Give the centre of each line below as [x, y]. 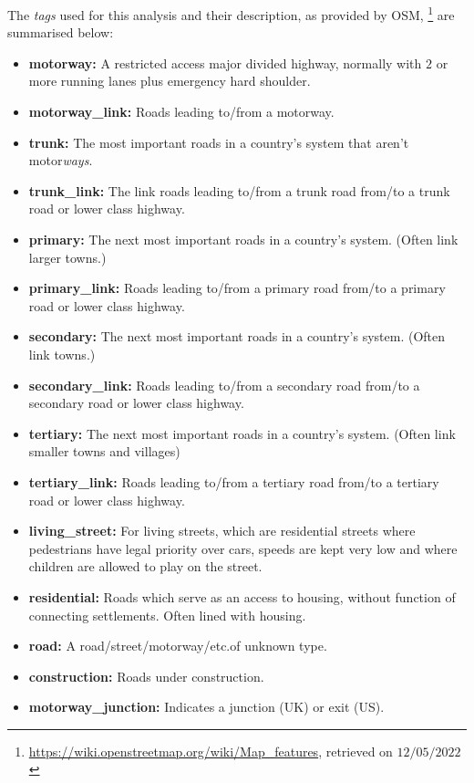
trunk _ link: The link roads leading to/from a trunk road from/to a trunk [239, 190]
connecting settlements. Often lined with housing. [167, 615]
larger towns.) [67, 257]
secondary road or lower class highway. [136, 403]
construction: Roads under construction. [146, 676]
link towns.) [62, 354]
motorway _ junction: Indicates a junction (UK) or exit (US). [206, 707]
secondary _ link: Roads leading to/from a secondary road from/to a [224, 385]
